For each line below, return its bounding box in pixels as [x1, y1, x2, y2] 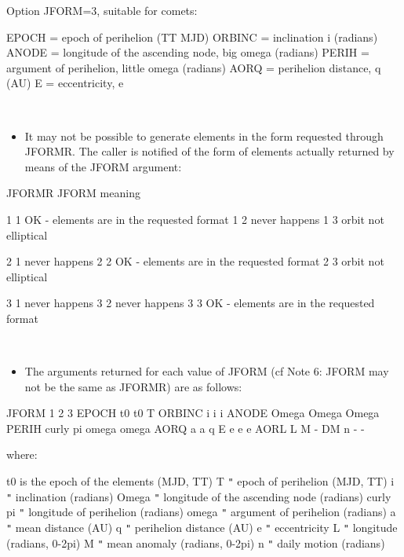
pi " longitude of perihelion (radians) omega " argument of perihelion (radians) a [6, 504, 396, 520]
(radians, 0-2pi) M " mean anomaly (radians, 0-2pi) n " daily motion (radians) [6, 534, 385, 551]
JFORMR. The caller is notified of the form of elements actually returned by [24, 143, 395, 159]
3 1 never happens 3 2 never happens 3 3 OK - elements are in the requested [6, 295, 375, 311]
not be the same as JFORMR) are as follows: [24, 378, 242, 394]
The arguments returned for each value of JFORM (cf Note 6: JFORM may [24, 363, 389, 379]
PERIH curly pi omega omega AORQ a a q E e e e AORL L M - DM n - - [6, 420, 365, 436]
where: [6, 446, 38, 463]
